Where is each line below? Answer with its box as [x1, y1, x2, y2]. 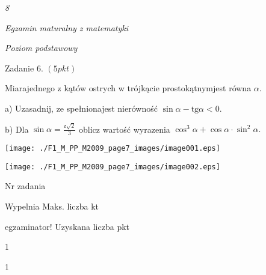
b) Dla [5, 122, 29, 135]
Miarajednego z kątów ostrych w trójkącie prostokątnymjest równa [5, 82, 252, 94]
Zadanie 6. [5, 61, 43, 74]
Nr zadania [5, 180, 46, 192]
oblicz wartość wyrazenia [79, 122, 170, 135]
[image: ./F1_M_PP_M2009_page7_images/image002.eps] [5, 162, 220, 171]
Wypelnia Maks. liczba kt [5, 200, 99, 212]
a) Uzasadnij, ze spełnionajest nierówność [5, 101, 158, 114]
